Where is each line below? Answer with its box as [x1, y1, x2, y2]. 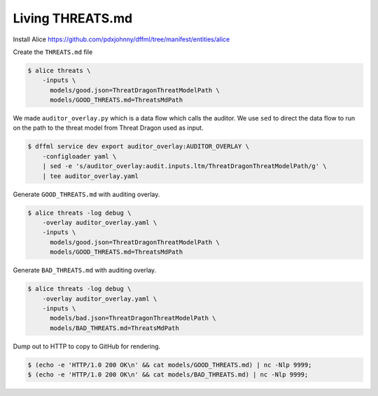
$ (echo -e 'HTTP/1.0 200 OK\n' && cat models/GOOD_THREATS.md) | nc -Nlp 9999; [27, 361, 312, 369]
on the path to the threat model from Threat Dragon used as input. [13, 123, 204, 132]
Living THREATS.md [13, 11, 133, 26]
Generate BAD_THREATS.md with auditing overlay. [13, 266, 157, 275]
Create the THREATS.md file [13, 48, 93, 56]
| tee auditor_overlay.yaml [42, 172, 139, 180]
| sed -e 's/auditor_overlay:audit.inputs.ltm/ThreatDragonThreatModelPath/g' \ [42, 162, 327, 170]
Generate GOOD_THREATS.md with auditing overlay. [13, 190, 160, 198]
